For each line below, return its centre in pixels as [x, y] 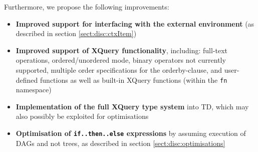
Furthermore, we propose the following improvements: [87, 7]
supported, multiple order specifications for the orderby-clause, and [119, 69]
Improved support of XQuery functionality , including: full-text [122, 50]
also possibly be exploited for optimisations [82, 116]
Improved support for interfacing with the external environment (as [135, 23]
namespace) [34, 90]
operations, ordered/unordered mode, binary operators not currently [121, 60]
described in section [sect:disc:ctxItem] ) [76, 33]
